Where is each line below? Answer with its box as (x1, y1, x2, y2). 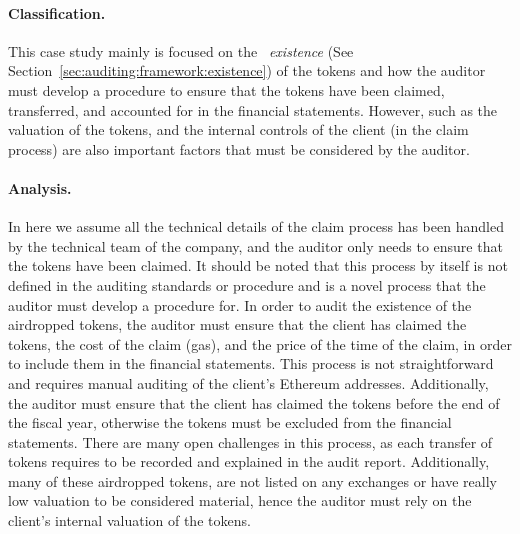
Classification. (8, 2, 106, 23)
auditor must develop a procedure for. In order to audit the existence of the (8, 294, 472, 315)
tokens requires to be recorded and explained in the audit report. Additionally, (8, 451, 490, 472)
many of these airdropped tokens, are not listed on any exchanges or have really (8, 470, 497, 491)
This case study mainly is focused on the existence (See (8, 40, 354, 61)
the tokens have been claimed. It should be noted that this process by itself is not (8, 255, 508, 276)
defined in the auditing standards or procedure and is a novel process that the (8, 274, 486, 295)
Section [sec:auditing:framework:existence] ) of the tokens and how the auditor (8, 60, 486, 81)
